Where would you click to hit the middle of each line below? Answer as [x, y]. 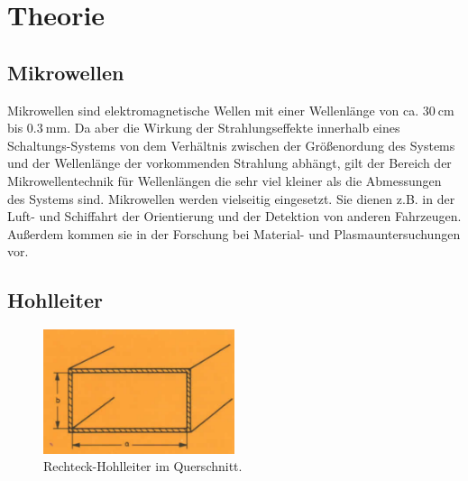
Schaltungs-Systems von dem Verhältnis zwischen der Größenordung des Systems [231, 145]
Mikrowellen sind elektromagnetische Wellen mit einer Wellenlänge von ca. [213, 110]
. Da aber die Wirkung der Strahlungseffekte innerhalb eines [234, 128]
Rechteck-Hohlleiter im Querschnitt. [143, 466]
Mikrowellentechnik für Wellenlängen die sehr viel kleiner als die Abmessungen [225, 180]
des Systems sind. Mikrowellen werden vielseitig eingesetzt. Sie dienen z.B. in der [231, 198]
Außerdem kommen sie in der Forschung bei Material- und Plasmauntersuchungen [234, 233]
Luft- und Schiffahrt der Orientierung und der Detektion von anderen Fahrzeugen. [234, 216]
